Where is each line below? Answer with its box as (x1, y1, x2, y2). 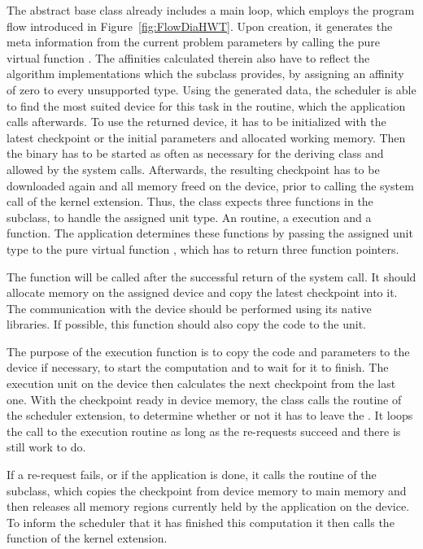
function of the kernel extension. (7, 529, 168, 547)
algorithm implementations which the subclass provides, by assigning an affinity (7, 65, 404, 82)
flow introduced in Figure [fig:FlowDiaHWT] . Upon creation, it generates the (7, 17, 393, 34)
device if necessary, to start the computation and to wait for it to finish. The (7, 359, 389, 376)
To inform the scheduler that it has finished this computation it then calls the (7, 513, 395, 530)
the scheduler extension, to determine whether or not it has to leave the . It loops (7, 407, 413, 424)
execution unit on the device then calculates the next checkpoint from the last (7, 375, 396, 392)
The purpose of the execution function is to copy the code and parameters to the (7, 342, 410, 359)
